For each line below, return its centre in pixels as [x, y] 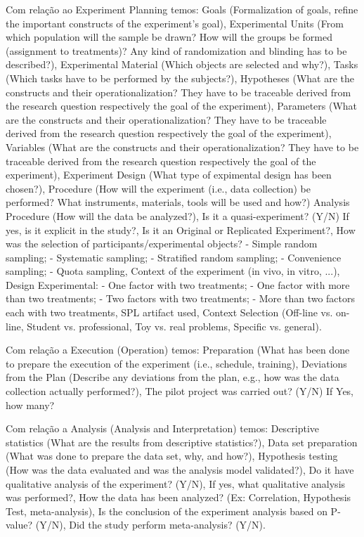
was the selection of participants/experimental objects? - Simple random [162, 244]
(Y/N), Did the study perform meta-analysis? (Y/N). [150, 525]
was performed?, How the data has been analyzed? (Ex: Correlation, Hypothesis [178, 497]
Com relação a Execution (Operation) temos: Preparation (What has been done [178, 350]
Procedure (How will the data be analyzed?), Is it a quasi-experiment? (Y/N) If [177, 215]
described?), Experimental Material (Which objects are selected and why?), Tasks [182, 64]
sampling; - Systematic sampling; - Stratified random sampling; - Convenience [174, 257]
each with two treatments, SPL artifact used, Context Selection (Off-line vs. [169, 312]
